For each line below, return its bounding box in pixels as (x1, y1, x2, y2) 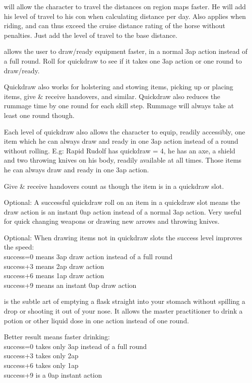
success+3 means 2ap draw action (4, 261, 104, 271)
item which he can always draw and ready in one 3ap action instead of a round (4, 136, 238, 146)
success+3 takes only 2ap (4, 350, 79, 361)
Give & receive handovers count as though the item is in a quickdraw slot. (4, 181, 224, 191)
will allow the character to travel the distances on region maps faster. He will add (4, 1, 246, 11)
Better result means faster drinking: (4, 332, 110, 342)
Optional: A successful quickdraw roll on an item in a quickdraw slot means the (4, 197, 240, 207)
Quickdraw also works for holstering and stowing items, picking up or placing (4, 82, 234, 92)
